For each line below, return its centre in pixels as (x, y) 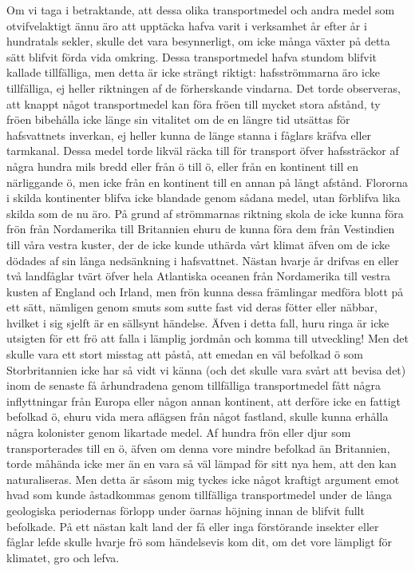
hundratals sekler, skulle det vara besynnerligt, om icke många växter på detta (198, 41)
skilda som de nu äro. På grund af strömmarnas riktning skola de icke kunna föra (205, 213)
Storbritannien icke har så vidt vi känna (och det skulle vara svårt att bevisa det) (206, 369)
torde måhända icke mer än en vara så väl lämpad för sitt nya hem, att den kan (202, 464)
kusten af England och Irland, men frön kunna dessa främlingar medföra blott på (205, 291)
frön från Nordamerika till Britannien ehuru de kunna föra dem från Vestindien (201, 229)
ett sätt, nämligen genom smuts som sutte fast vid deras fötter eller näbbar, (192, 307)
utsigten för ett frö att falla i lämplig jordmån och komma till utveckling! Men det (207, 338)
